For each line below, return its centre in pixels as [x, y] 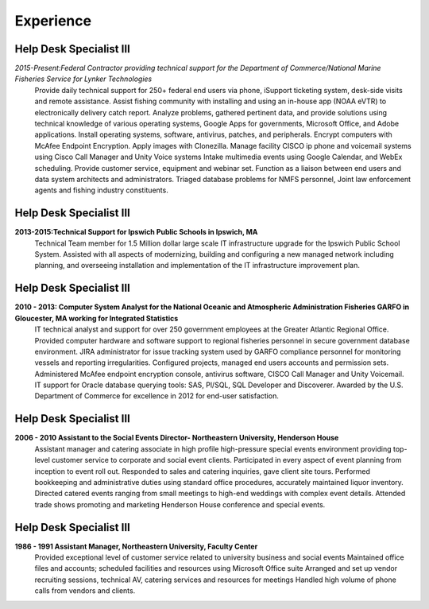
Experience [53, 21]
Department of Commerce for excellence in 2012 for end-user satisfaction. [157, 396]
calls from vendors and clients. [85, 591]
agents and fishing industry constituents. [101, 190]
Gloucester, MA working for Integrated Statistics [97, 318]
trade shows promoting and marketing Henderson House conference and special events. [180, 504]
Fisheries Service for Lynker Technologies [83, 79]
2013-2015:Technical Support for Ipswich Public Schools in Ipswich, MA [136, 232]
